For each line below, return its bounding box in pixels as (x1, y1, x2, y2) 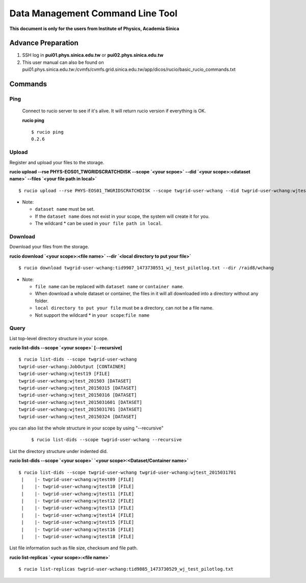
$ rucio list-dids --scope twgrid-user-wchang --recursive (31, 437, 182, 443)
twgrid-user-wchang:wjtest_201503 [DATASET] (18, 378, 132, 384)
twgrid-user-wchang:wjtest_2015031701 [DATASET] (18, 407, 142, 413)
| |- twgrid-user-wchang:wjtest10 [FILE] (21, 484, 135, 490)
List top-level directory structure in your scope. (9, 335, 109, 341)
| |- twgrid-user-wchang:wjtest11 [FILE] (21, 491, 135, 497)
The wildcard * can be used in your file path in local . (35, 220, 163, 226)
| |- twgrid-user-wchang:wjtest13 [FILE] (21, 505, 135, 511)
